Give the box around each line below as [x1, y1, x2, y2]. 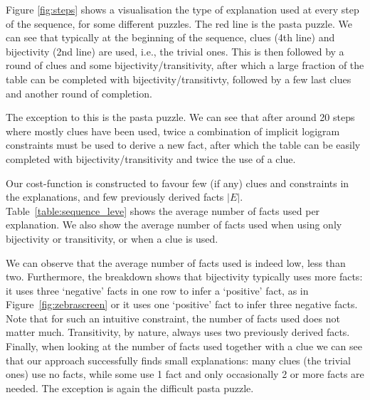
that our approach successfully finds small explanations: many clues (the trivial [6, 352, 351, 367]
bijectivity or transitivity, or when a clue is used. [6, 231, 218, 246]
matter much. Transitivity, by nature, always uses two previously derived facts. [6, 325, 350, 340]
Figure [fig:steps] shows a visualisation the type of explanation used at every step [6, 2, 359, 16]
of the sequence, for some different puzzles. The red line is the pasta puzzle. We [6, 16, 352, 31]
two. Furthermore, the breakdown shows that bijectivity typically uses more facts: [6, 269, 363, 284]
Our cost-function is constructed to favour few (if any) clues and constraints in [6, 175, 349, 190]
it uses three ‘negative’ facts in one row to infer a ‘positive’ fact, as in [6, 283, 309, 298]
